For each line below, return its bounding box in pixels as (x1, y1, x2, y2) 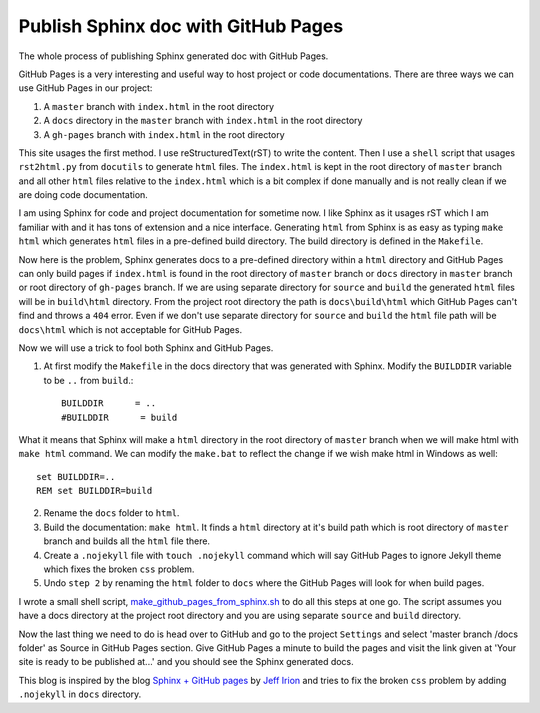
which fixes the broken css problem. (43, 563, 195, 575)
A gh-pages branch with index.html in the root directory (43, 128, 285, 140)
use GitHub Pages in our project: (18, 82, 153, 94)
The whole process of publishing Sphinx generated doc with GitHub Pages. (18, 50, 329, 62)
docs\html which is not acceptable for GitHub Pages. (18, 323, 243, 335)
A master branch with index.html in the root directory (43, 100, 275, 112)
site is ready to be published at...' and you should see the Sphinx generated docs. (18, 656, 354, 668)
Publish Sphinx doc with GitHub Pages (18, 15, 344, 37)
